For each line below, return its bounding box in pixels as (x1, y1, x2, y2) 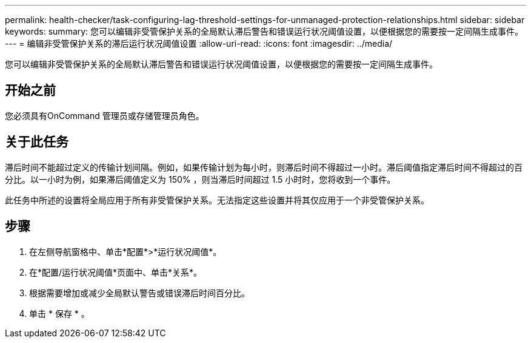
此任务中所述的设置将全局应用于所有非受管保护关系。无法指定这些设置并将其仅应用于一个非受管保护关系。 (5, 194, 429, 205)
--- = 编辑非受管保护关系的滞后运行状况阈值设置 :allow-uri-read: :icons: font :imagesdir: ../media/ (5, 38, 393, 49)
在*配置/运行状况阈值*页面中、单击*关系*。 (29, 267, 202, 277)
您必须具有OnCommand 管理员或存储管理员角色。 (5, 110, 204, 121)
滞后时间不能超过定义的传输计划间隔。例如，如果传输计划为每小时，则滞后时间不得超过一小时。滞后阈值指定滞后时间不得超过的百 (5, 161, 523, 172)
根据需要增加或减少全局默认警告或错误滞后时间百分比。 (29, 287, 250, 298)
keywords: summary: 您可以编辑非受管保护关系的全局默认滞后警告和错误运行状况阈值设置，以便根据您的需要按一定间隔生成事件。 (5, 26, 524, 36)
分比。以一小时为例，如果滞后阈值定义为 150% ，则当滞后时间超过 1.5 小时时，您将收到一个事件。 (5, 174, 396, 185)
